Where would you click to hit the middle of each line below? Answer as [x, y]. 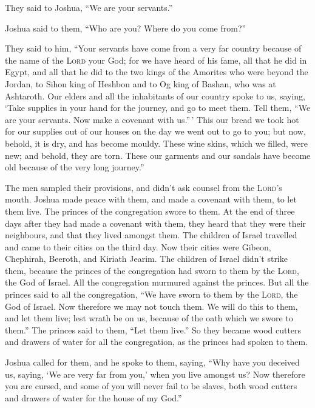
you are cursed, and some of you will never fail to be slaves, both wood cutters [151, 386]
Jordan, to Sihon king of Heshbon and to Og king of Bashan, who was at [141, 83]
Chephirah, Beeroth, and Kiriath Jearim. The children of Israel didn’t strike [146, 259]
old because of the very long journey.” [75, 167]
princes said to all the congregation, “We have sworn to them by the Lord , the [151, 294]
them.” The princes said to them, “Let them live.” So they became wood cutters [153, 329]
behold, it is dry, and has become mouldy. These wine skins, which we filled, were [156, 143]
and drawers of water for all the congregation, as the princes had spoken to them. [157, 342]
